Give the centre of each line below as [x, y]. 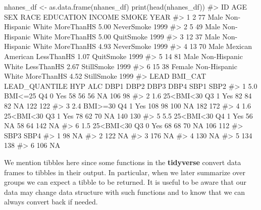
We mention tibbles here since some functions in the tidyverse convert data [123, 162]
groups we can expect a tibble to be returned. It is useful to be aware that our [125, 182]
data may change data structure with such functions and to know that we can [125, 192]
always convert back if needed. [51, 202]
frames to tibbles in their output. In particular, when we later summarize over [125, 172]
